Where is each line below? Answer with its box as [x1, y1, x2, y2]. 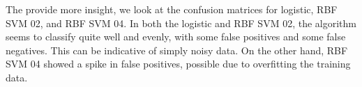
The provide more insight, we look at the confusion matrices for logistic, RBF [6, 2, 338, 16]
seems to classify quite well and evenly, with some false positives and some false [6, 29, 346, 44]
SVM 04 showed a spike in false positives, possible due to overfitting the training [6, 56, 351, 71]
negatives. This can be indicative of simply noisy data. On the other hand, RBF [6, 42, 348, 57]
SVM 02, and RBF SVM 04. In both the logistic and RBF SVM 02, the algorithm [6, 15, 356, 30]
